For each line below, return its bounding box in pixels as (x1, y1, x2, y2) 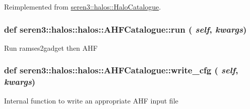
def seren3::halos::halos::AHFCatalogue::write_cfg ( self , (4, 64, 238, 76)
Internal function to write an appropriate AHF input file (4, 95, 178, 105)
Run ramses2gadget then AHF (4, 42, 98, 53)
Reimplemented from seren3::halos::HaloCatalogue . (4, 2, 161, 12)
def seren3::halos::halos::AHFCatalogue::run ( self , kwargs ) (4, 23, 247, 35)
